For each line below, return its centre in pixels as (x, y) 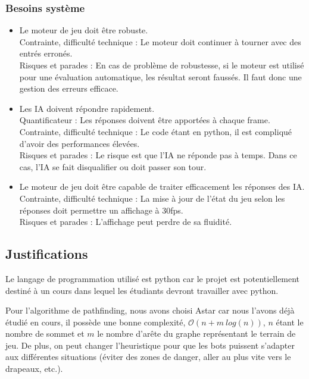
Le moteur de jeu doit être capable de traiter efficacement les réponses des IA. (162, 187)
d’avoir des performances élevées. (79, 143)
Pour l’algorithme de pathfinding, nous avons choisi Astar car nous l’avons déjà (150, 310)
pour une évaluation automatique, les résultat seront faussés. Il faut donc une (160, 76)
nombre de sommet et (45, 333)
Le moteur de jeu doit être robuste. (84, 30)
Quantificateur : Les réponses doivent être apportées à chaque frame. (145, 120)
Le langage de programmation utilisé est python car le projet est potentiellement (153, 278)
